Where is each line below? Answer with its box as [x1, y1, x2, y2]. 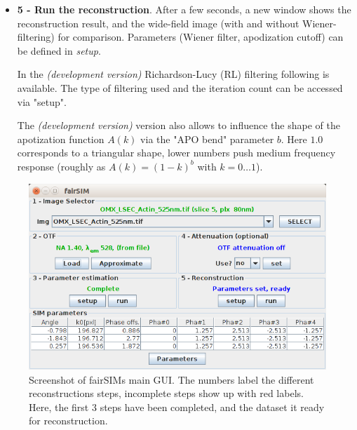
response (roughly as [17, 159, 106, 173]
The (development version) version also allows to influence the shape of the [17, 118, 340, 133]
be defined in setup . [17, 43, 101, 58]
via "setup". [17, 94, 67, 109]
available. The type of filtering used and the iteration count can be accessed [17, 80, 343, 95]
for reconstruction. [29, 413, 108, 428]
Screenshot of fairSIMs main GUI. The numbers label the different [29, 372, 314, 387]
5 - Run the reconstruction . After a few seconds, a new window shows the [17, 2, 351, 16]
